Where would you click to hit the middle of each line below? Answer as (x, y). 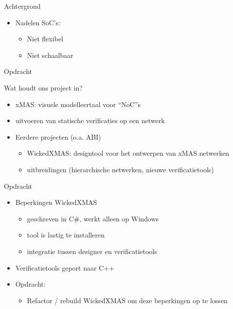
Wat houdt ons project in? (43, 87)
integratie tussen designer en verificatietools (92, 251)
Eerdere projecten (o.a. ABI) (58, 136)
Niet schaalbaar (50, 55)
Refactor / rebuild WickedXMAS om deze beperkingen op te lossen (127, 300)
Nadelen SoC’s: (38, 22)
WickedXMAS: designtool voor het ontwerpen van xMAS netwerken (128, 153)
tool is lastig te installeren (66, 235)
